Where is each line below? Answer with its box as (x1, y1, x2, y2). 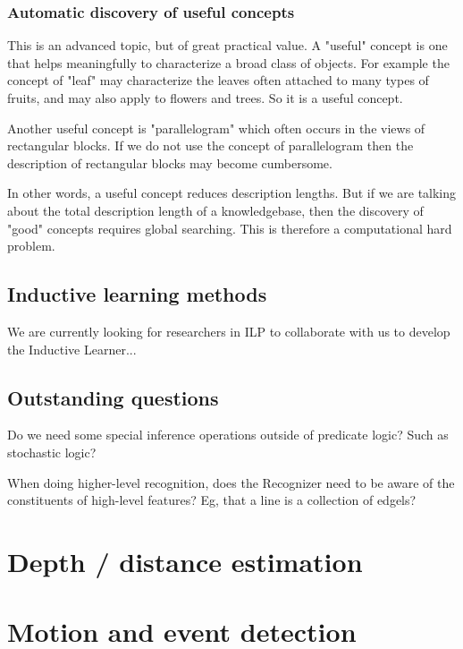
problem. (7, 236, 55, 255)
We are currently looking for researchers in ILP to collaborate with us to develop (7, 321, 450, 340)
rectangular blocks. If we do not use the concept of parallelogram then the (7, 136, 414, 155)
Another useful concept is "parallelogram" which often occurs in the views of (7, 118, 425, 137)
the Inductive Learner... (7, 339, 137, 358)
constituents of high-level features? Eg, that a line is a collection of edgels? (7, 491, 417, 509)
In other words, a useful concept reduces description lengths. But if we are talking (7, 184, 457, 202)
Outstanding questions (7, 383, 219, 411)
